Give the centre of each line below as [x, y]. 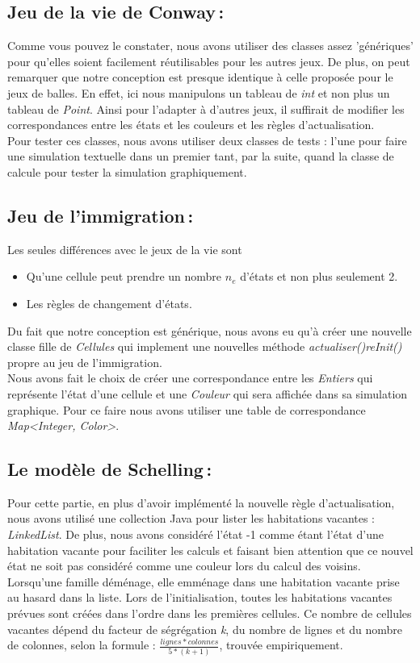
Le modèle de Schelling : [110, 469]
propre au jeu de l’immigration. [85, 362]
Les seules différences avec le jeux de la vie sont [125, 249]
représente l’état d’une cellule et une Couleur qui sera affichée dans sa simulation [208, 393]
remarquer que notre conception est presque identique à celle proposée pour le [200, 77]
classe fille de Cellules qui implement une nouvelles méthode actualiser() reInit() [205, 346]
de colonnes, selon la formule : [82, 645]
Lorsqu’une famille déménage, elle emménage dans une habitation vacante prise [204, 581]
